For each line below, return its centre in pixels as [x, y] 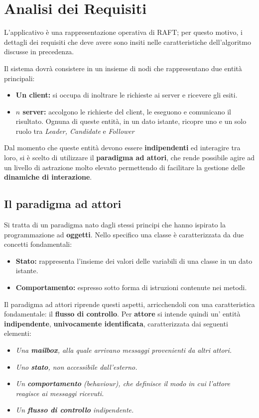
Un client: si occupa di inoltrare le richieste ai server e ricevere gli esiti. [127, 95]
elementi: [18, 333]
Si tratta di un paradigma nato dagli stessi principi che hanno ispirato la [115, 225]
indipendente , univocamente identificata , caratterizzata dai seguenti [116, 323]
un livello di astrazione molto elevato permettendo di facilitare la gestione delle [125, 167]
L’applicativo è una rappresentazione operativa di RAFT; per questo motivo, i [123, 32]
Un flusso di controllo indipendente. [75, 410]
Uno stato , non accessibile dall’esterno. [76, 366]
